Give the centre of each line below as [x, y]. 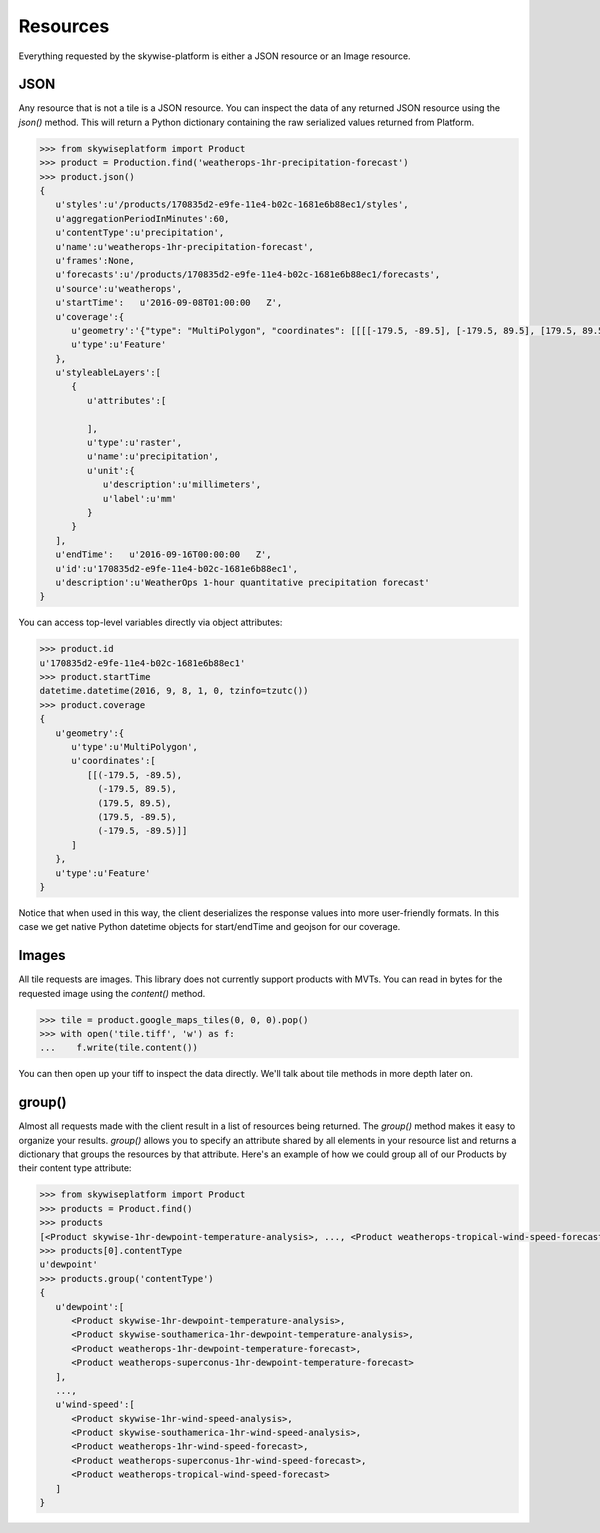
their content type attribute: [75, 1168]
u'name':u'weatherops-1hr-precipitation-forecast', [184, 246]
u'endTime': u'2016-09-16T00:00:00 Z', [163, 554]
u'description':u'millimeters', [182, 484]
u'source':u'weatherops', [119, 288]
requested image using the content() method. [112, 993]
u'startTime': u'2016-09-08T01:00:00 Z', [169, 303]
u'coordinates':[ [114, 761]
